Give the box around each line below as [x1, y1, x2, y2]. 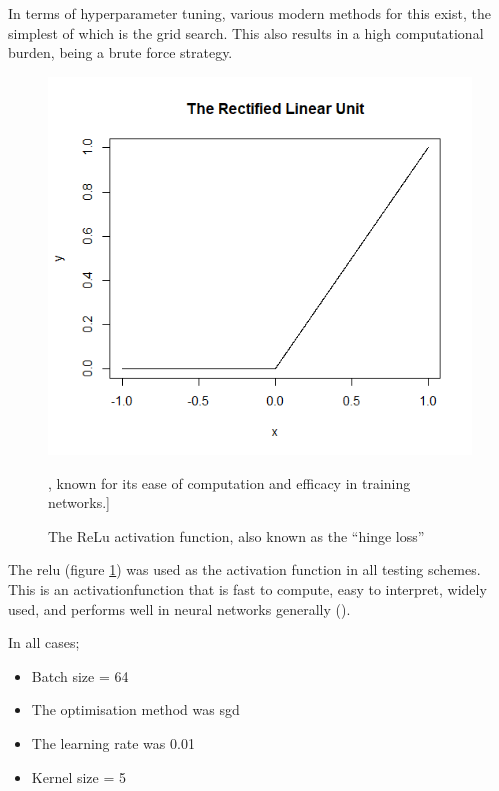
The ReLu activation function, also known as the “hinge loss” [48, 525, 425, 546]
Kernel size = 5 [31, 766, 127, 787]
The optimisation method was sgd [31, 699, 240, 720]
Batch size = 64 [31, 665, 129, 686]
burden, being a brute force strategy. [8, 42, 233, 63]
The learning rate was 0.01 [31, 733, 195, 753]
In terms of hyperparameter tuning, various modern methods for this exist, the [8, 3, 491, 23]
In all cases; [8, 632, 80, 653]
